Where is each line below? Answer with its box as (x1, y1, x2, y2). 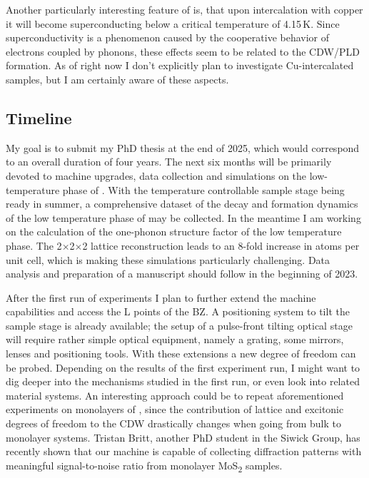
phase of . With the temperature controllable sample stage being (62, 182, 345, 197)
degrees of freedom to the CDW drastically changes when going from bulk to (6, 416, 341, 431)
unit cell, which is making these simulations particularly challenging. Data (6, 252, 330, 267)
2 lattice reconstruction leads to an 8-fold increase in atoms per (82, 238, 360, 253)
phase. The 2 (6, 238, 62, 253)
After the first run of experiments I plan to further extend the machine (6, 290, 316, 305)
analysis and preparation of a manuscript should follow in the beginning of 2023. (6, 266, 358, 281)
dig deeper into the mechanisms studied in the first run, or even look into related (6, 374, 360, 389)
